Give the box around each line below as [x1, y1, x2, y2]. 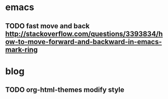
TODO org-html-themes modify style [5, 85, 124, 94]
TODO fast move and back [5, 22, 90, 30]
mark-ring [5, 45, 38, 54]
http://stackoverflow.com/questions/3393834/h [5, 29, 163, 38]
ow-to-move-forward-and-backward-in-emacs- [5, 37, 162, 46]
